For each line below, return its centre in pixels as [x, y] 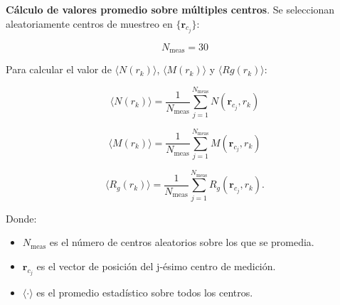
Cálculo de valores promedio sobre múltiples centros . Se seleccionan [170, 9]
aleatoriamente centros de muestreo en [89, 23]
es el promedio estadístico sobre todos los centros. [145, 293]
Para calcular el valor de [59, 69]
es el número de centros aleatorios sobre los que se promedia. [182, 242]
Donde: [21, 218]
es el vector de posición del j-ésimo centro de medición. [156, 266]
